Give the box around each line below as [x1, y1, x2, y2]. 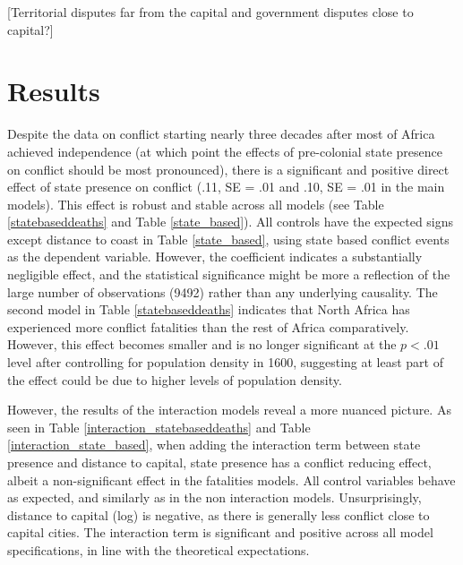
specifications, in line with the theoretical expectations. [7, 540, 310, 559]
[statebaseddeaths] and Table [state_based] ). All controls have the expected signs [7, 212, 454, 231]
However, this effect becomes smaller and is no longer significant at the [7, 335, 397, 354]
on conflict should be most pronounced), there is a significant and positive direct [7, 159, 450, 178]
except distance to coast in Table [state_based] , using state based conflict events [7, 229, 450, 248]
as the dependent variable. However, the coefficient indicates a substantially [7, 247, 423, 266]
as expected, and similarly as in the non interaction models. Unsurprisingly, [7, 488, 422, 507]
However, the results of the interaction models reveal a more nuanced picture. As [7, 400, 451, 419]
